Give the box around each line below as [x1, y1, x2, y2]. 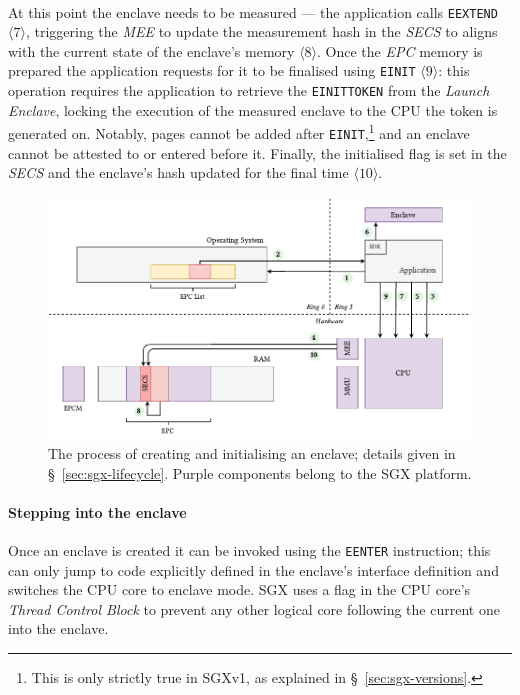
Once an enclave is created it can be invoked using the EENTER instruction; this [8, 539, 491, 560]
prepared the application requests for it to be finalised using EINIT [8, 60, 416, 81]
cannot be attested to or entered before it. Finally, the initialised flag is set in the [8, 142, 507, 163]
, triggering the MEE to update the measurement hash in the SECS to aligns [25, 21, 498, 42]
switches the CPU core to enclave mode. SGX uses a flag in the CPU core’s [8, 579, 471, 600]
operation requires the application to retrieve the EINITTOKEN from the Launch [8, 80, 490, 101]
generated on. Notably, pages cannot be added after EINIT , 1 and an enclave [8, 120, 470, 143]
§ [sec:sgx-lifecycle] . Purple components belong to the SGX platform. [48, 462, 472, 483]
